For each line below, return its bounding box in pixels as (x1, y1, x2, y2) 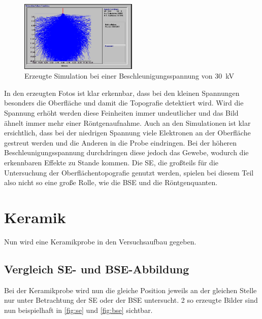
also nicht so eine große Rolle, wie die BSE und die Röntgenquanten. (4, 177, 218, 188)
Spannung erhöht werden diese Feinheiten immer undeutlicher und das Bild (4, 108, 239, 118)
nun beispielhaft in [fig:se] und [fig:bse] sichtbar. (4, 304, 153, 315)
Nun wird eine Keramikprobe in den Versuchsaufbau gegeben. (4, 236, 196, 246)
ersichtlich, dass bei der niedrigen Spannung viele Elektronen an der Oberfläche (4, 127, 251, 138)
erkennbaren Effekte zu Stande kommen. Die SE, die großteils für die (4, 157, 218, 168)
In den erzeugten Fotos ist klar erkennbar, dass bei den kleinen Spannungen (4, 87, 240, 98)
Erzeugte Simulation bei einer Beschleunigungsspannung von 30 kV (24, 70, 234, 81)
